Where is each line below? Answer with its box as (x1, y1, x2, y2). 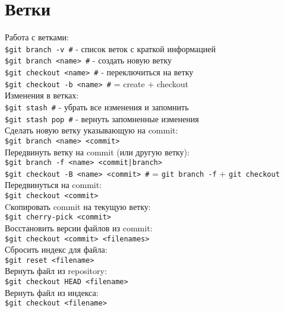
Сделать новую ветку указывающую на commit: (5, 124, 178, 136)
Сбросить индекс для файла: (5, 243, 108, 256)
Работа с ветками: (5, 31, 69, 43)
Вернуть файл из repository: (5, 265, 107, 277)
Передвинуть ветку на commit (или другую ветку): (5, 145, 190, 158)
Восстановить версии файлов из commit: (5, 221, 153, 234)
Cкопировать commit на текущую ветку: (5, 200, 151, 212)
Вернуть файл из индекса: (5, 286, 99, 298)
